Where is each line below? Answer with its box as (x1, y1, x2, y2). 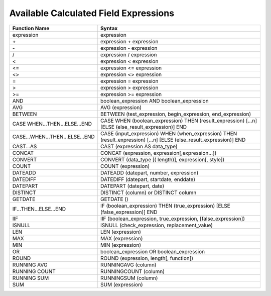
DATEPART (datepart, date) (100, 182, 165, 189)
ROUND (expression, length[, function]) (100, 254, 193, 261)
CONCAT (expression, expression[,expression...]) (100, 149, 217, 156)
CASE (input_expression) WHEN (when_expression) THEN (100, 130, 237, 137)
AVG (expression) (100, 104, 142, 111)
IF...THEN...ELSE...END (12, 205, 66, 212)
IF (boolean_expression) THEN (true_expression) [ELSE (100, 202, 230, 209)
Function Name (12, 25, 50, 32)
